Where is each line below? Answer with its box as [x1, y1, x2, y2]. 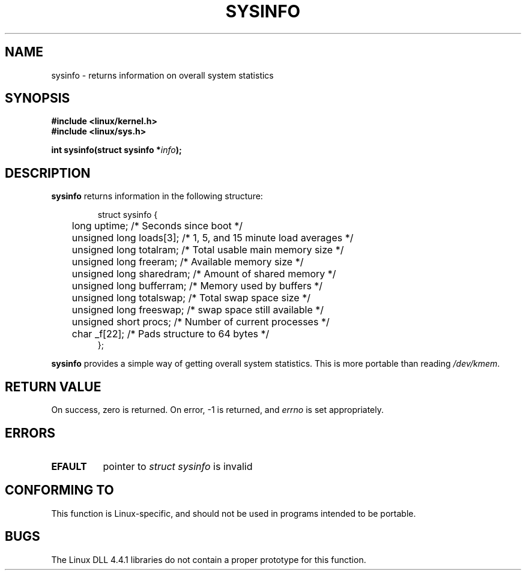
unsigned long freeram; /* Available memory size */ [71, 256, 304, 268]
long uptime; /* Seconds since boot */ [71, 220, 243, 232]
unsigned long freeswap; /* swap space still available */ [71, 304, 324, 316]
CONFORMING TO [5, 483, 114, 498]
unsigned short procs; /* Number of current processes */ [71, 316, 330, 328]
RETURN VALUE [5, 379, 101, 394]
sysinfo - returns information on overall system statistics [51, 70, 274, 80]
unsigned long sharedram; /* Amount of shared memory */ [71, 268, 336, 280]
